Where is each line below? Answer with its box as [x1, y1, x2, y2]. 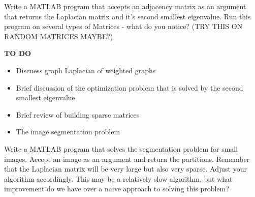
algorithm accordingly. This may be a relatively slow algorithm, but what [4, 173, 233, 184]
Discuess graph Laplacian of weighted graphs [16, 65, 156, 75]
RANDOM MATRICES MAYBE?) [4, 31, 113, 41]
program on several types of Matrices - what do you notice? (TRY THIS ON [4, 21, 243, 32]
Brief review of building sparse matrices [16, 109, 140, 120]
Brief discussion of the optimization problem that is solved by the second [16, 82, 243, 93]
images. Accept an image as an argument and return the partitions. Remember [4, 153, 250, 164]
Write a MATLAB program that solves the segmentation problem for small [4, 143, 238, 154]
